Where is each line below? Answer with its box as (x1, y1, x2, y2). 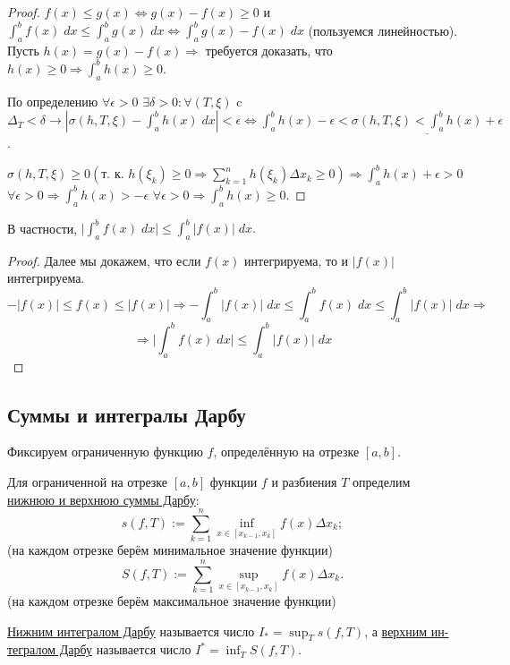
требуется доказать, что (205, 40, 333, 59)
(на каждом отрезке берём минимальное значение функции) (7, 541, 333, 559)
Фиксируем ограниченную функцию (7, 442, 203, 461)
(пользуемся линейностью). (308, 21, 458, 39)
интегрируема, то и (244, 251, 349, 269)
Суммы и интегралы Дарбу (7, 400, 246, 428)
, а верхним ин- (364, 621, 449, 640)
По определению (7, 91, 98, 110)
